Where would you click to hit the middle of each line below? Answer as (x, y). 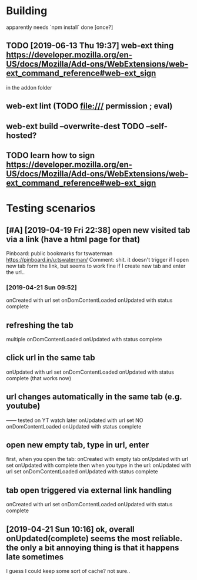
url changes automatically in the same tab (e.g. (94, 397)
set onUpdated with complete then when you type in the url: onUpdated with (99, 465)
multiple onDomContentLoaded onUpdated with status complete (84, 340)
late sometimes (35, 557)
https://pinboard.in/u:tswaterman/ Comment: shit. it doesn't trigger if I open (98, 259)
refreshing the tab (40, 325)
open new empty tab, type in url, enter (78, 445)
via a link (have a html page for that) (73, 239)
